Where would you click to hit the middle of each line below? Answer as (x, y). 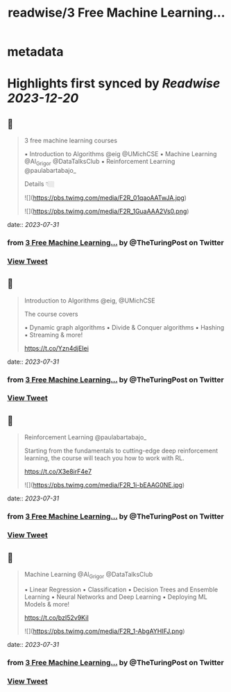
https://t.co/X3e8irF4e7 (58, 472)
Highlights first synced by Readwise (114, 84)
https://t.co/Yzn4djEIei (56, 348)
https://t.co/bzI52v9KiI (56, 617)
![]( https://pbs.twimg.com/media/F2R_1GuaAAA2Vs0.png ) (106, 211)
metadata (35, 52)
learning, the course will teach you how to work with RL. (104, 458)
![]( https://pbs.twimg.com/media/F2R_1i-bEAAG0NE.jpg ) (104, 485)
